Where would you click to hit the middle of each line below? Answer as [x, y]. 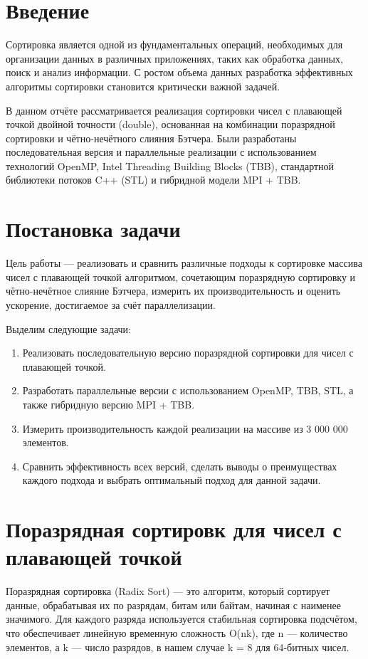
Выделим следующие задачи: [68, 328]
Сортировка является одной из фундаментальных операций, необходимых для [174, 44]
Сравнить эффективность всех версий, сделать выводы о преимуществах [180, 466]
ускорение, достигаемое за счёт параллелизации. [111, 304]
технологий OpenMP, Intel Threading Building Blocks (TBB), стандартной [170, 165]
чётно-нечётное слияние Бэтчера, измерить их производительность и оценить [173, 291]
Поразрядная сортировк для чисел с [174, 529]
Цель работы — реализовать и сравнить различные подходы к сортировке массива [184, 263]
